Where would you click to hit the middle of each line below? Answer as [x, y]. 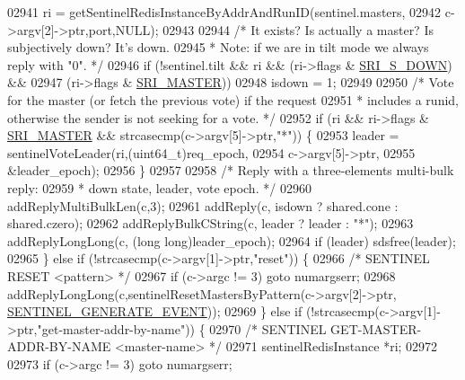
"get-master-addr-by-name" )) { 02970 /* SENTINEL [182, 328]
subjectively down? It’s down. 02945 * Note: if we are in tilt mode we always [218, 47]
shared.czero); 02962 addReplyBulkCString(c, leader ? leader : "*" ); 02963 [211, 223]
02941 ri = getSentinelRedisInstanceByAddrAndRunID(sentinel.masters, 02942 [224, 12]
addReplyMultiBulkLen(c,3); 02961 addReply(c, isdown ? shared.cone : [203, 205]
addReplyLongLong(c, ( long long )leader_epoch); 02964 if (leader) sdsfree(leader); [232, 240]
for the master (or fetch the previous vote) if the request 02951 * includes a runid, [233, 99]
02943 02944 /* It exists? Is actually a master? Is [298, 29]
